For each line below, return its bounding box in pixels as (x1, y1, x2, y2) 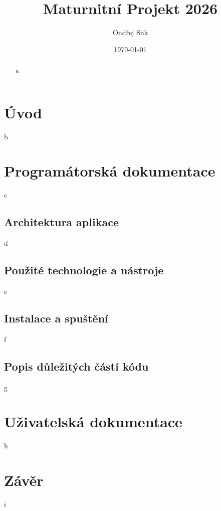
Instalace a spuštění (4, 310, 108, 325)
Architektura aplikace (4, 214, 119, 230)
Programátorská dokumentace (4, 160, 215, 181)
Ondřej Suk (112, 27, 148, 38)
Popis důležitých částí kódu (4, 358, 149, 374)
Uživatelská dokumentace (4, 411, 182, 432)
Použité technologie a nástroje (4, 262, 164, 278)
